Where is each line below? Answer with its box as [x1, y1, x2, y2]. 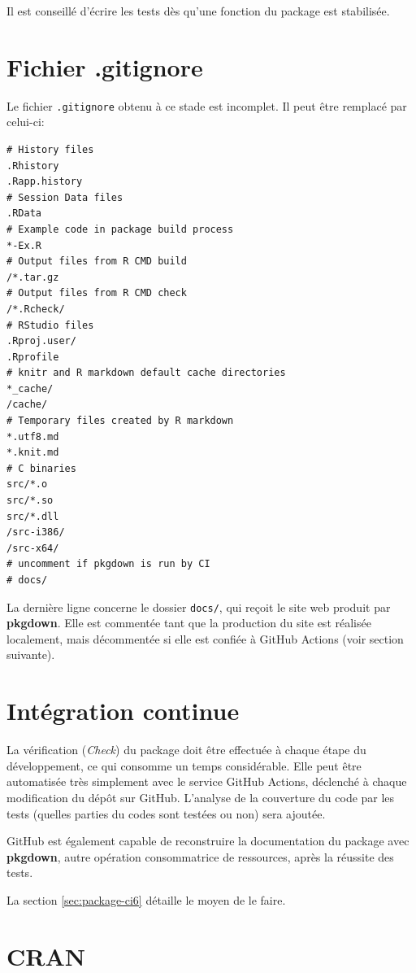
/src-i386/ [6, 526, 65, 539]
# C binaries [6, 462, 76, 474]
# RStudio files [6, 319, 94, 331]
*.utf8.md [6, 430, 59, 443]
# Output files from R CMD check [6, 287, 187, 299]
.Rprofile [6, 351, 59, 363]
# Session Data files [6, 191, 123, 203]
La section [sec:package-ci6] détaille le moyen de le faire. [6, 891, 286, 908]
